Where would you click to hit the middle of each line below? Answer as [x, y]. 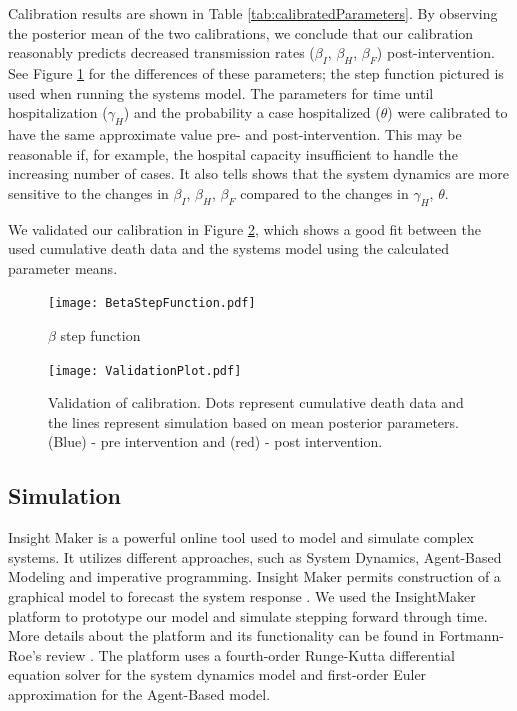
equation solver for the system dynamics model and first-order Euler [217, 674]
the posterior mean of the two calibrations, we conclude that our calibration [241, 32]
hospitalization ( [58, 112]
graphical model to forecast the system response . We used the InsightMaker [242, 596]
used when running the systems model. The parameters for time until [221, 92]
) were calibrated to [447, 112]
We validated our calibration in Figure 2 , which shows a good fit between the [244, 228]
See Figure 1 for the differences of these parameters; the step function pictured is [256, 72]
